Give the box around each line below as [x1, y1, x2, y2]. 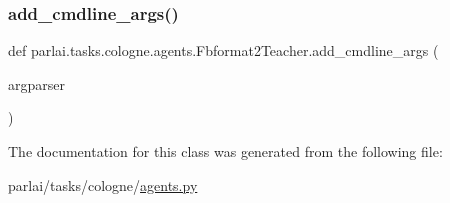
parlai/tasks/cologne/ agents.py [8, 174, 198, 195]
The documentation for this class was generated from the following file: [8, 141, 443, 161]
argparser [8, 73, 65, 94]
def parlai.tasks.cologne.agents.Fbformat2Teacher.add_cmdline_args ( [8, 40, 439, 61]
